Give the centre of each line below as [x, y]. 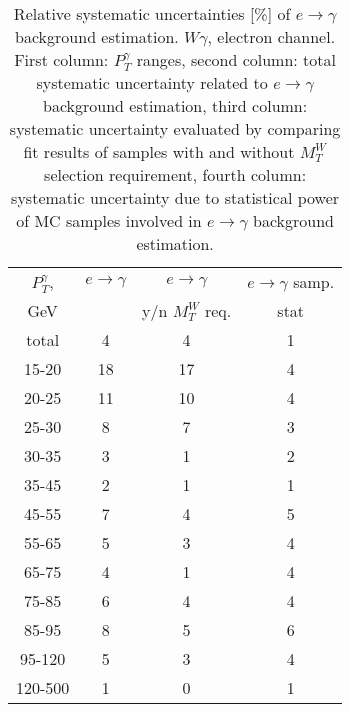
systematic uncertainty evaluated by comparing [175, 129]
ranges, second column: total [236, 59]
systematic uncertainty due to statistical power [175, 198]
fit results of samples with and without [159, 152]
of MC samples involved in [109, 221]
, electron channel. [271, 36]
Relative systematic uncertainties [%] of [152, 13]
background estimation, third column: [175, 106]
